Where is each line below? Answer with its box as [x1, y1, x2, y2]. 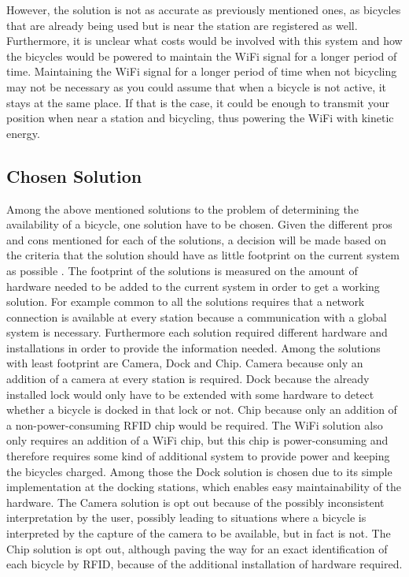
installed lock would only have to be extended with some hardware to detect [6, 385, 374, 402]
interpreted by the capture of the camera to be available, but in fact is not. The [6, 525, 391, 542]
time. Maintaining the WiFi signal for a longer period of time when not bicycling [6, 63, 397, 80]
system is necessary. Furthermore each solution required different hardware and [6, 324, 388, 341]
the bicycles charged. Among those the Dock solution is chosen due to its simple [6, 463, 392, 479]
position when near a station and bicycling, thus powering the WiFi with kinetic [6, 110, 394, 126]
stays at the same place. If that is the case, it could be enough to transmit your [6, 94, 389, 110]
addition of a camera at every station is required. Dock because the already [6, 370, 370, 387]
